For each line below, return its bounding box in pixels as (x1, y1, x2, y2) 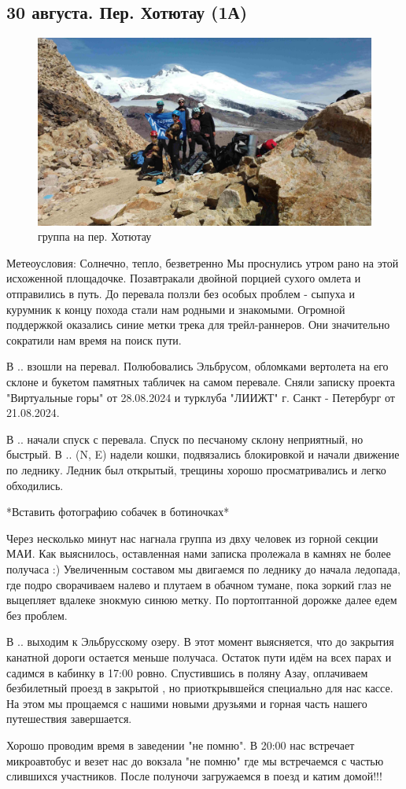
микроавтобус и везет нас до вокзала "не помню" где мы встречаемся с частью (6, 752, 384, 769)
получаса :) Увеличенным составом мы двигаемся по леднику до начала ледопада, (6, 560, 400, 577)
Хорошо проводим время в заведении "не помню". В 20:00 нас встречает (6, 736, 355, 753)
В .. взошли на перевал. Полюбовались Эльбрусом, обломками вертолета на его (6, 358, 389, 374)
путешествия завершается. (6, 710, 132, 727)
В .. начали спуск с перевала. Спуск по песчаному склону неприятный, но (6, 430, 364, 447)
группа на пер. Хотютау (38, 228, 152, 245)
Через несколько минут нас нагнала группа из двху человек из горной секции (6, 529, 378, 546)
